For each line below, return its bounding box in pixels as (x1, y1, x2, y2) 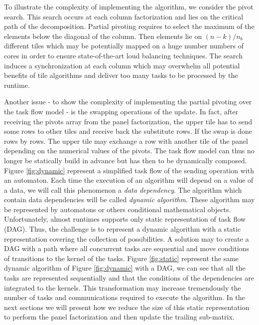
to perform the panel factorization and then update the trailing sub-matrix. (4, 312, 235, 322)
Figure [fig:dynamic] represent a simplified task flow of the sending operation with (4, 165, 254, 175)
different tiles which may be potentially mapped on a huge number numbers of (4, 40, 244, 51)
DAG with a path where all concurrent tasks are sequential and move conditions (4, 243, 249, 254)
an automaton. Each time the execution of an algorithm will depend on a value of (4, 175, 254, 185)
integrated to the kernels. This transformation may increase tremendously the (4, 282, 241, 293)
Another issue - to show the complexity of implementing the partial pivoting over (4, 96, 252, 107)
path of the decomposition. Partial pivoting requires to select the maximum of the (4, 21, 255, 31)
